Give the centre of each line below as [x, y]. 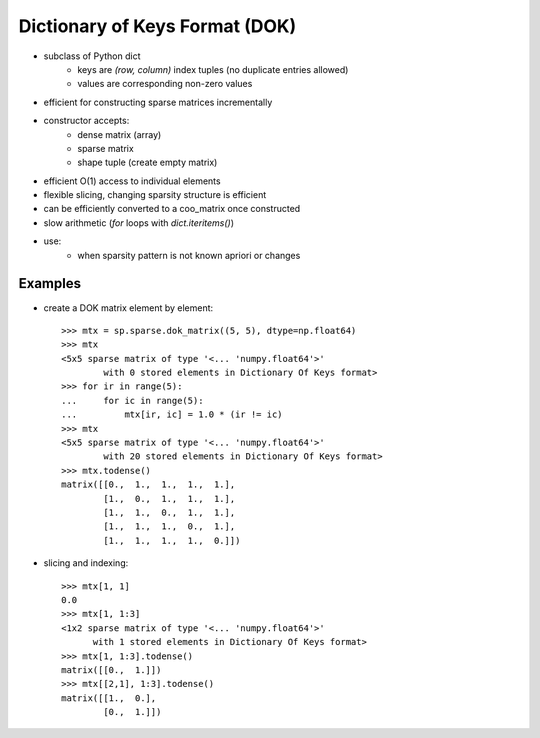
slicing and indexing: [86, 563]
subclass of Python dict [92, 56]
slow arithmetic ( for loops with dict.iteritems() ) [139, 222]
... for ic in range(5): [132, 400]
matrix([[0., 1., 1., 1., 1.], [148, 484]
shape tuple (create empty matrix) [147, 162]
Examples [50, 283]
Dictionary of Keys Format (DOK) [157, 26]
